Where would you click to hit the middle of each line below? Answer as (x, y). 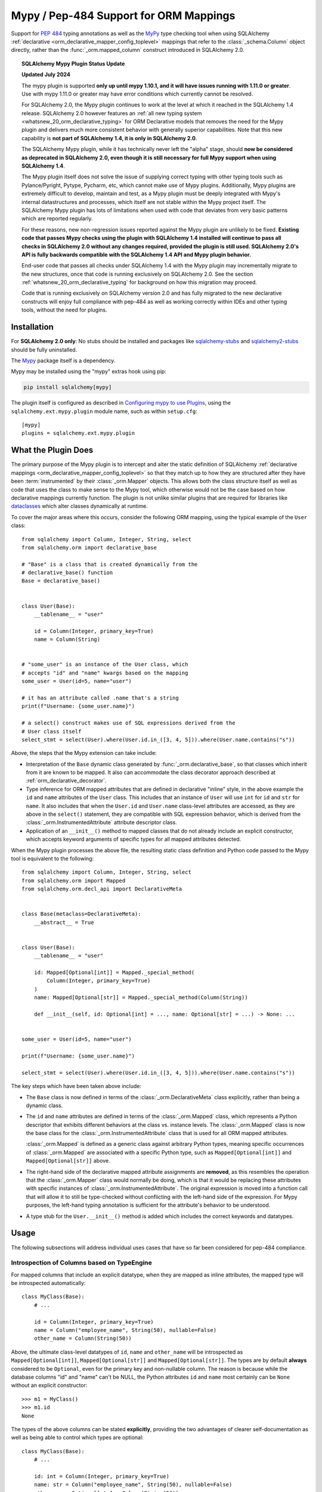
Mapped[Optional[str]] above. (68, 1161)
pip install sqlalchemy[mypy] (68, 387)
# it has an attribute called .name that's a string (100, 698)
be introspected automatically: (48, 1283)
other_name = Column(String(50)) (83, 1339)
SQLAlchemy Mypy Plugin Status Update (73, 63)
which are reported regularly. (57, 218)
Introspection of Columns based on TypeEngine (81, 1263)
